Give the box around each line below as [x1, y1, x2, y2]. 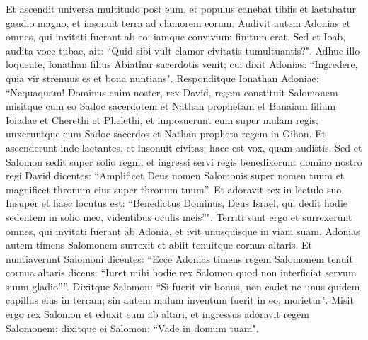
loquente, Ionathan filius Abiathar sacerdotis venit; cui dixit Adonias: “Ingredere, [6, 57, 358, 72]
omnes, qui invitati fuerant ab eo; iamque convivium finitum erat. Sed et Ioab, [6, 29, 346, 44]
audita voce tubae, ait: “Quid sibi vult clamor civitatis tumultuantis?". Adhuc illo [6, 42, 360, 57]
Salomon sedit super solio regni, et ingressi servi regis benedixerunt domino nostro [6, 154, 362, 169]
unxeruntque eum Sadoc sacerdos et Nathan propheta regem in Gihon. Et [6, 126, 326, 141]
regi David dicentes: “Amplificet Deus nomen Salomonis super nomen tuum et [6, 168, 345, 183]
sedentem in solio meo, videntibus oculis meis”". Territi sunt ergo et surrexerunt [6, 209, 352, 224]
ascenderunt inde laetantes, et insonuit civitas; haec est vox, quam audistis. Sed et [6, 140, 362, 154]
